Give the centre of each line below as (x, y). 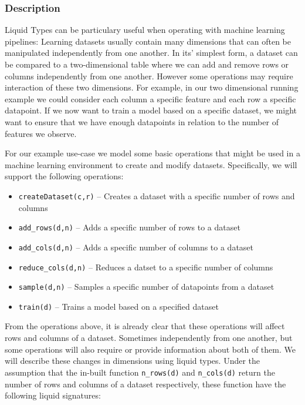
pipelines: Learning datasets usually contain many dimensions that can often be (148, 41)
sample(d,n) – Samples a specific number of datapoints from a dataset (146, 287)
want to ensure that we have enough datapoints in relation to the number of (142, 121)
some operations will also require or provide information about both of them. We (150, 349)
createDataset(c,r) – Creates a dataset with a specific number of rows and (157, 195)
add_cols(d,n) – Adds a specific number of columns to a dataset (136, 247)
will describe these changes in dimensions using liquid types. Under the (133, 361)
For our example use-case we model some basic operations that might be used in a (152, 153)
